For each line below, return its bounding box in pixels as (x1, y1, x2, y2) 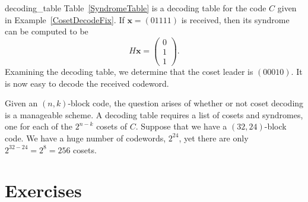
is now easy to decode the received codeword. (5, 77, 169, 89)
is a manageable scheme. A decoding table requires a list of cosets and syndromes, (5, 108, 303, 121)
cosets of (96, 120, 128, 132)
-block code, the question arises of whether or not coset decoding (68, 97, 304, 109)
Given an (5, 97, 38, 109)
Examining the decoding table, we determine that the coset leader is (5, 65, 253, 77)
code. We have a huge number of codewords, (5, 131, 166, 144)
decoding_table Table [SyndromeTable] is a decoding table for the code (5, 2, 266, 14)
